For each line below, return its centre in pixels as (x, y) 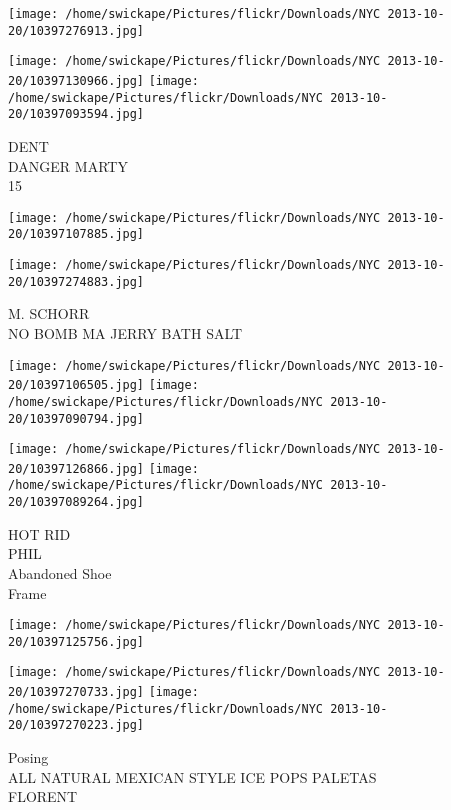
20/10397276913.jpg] (76, 30)
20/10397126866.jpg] (76, 468)
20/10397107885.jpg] (76, 234)
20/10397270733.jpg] (76, 692)
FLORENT (43, 796)
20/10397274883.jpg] (76, 281)
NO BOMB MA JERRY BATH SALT (125, 332)
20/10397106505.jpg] (76, 385)
